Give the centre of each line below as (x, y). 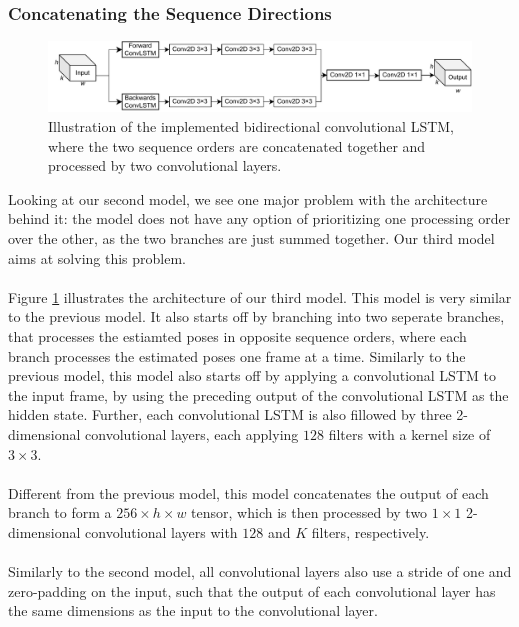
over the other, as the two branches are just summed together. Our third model (251, 238)
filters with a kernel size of (409, 433)
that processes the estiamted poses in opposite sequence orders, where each (237, 335)
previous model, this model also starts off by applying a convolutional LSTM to (252, 375)
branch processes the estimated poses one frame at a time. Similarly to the (237, 355)
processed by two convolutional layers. (165, 165)
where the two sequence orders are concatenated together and (237, 145)
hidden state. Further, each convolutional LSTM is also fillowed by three (230, 414)
